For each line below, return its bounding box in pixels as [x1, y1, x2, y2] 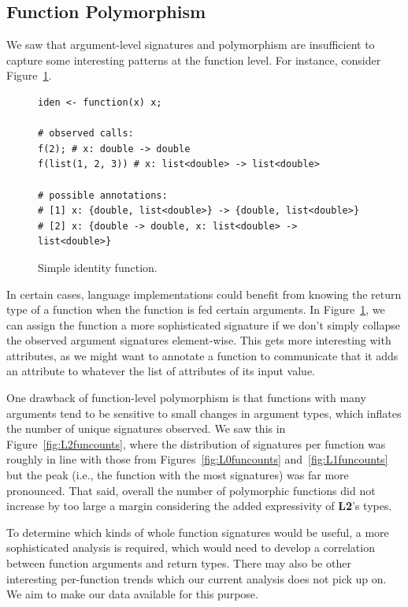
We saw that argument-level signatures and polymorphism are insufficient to [6, 36, 375, 53]
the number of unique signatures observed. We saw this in [6, 420, 286, 437]
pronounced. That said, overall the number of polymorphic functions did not [6, 482, 376, 498]
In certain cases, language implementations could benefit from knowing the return [6, 285, 402, 302]
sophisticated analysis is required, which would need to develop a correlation [6, 539, 375, 556]
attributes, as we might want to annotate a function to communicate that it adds [6, 347, 399, 363]
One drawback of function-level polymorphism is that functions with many [6, 389, 366, 406]
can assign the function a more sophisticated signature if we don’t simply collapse [6, 316, 400, 333]
